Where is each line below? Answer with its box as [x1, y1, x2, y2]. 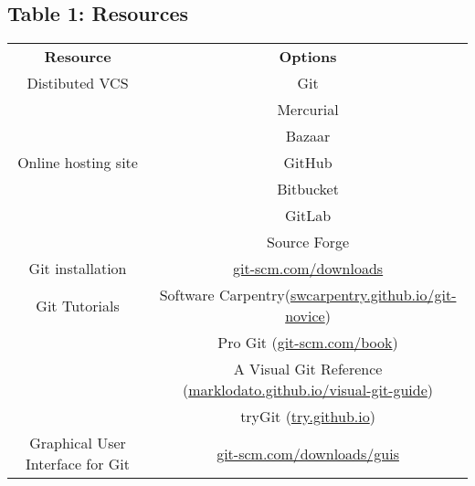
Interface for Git [26, 453, 131, 475]
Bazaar [285, 125, 331, 147]
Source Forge [267, 231, 350, 253]
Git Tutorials [36, 294, 120, 316]
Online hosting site [17, 152, 138, 174]
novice [285, 305, 325, 327]
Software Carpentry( [159, 284, 290, 306]
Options [279, 46, 337, 68]
